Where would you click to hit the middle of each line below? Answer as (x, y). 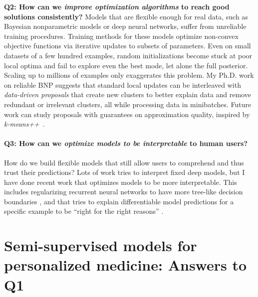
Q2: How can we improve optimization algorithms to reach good (117, 6)
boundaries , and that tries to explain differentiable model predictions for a (119, 201)
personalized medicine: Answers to (126, 265)
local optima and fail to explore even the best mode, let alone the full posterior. (126, 65)
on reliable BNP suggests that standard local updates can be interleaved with (123, 84)
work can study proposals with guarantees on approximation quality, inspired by (127, 114)
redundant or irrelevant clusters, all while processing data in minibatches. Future (128, 104)
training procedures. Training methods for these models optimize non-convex (121, 36)
